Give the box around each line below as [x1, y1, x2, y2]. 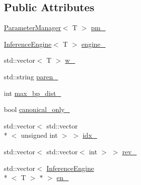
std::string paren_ [4, 71, 59, 81]
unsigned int [20, 130, 58, 140]
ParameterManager [4, 22, 61, 33]
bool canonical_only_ [4, 104, 70, 114]
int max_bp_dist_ [4, 88, 61, 98]
